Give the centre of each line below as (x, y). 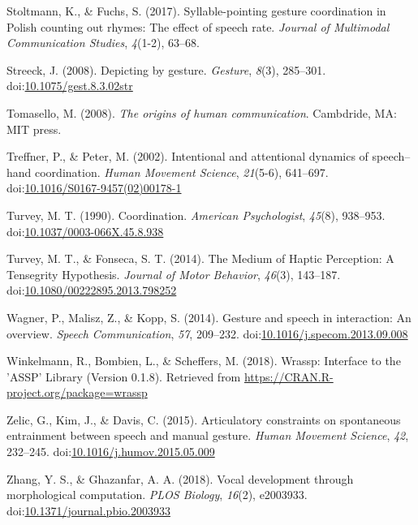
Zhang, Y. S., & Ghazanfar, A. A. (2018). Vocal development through (180, 478)
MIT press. (34, 129)
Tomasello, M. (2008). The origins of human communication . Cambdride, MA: (202, 112)
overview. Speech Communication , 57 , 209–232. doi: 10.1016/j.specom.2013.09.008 (207, 333)
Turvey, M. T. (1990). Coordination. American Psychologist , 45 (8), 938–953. (196, 215)
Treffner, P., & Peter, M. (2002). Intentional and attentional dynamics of (187, 156)
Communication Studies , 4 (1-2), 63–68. (103, 43)
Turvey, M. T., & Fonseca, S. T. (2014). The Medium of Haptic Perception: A (200, 258)
